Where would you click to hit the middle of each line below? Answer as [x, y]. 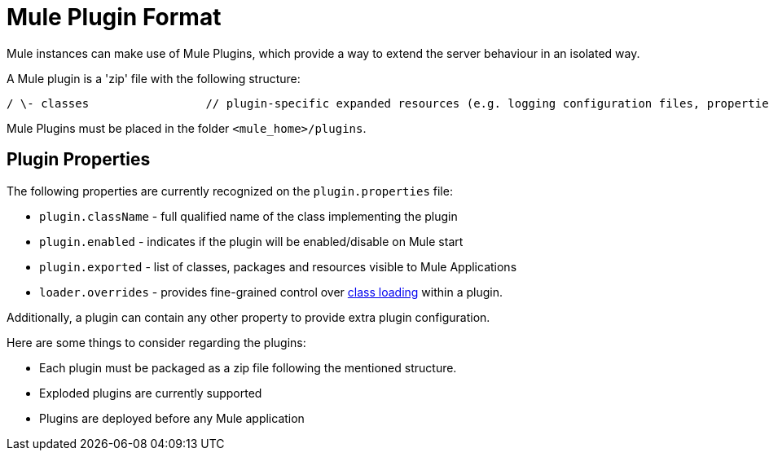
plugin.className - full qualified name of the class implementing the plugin [248, 216]
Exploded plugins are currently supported [151, 393]
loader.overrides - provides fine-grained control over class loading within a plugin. [271, 292]
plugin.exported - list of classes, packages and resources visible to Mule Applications [278, 266]
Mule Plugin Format [114, 17]
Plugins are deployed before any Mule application [172, 418]
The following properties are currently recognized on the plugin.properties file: [230, 191]
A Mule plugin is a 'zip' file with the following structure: [154, 78]
